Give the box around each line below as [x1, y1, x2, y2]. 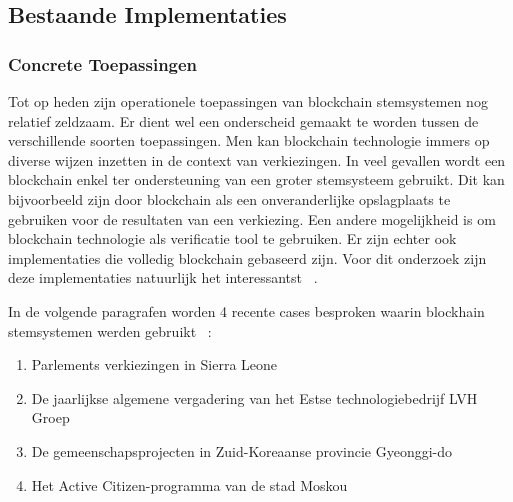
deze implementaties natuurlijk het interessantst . [8, 267, 318, 288]
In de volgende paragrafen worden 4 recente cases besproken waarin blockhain [8, 300, 485, 321]
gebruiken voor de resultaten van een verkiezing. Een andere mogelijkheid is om [8, 208, 496, 229]
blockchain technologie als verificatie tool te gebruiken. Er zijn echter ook [8, 228, 457, 249]
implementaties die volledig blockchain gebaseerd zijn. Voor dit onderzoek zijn [8, 247, 487, 268]
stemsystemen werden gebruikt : [8, 320, 212, 341]
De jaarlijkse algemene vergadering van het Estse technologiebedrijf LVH [31, 387, 478, 408]
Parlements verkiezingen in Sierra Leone [31, 354, 278, 375]
